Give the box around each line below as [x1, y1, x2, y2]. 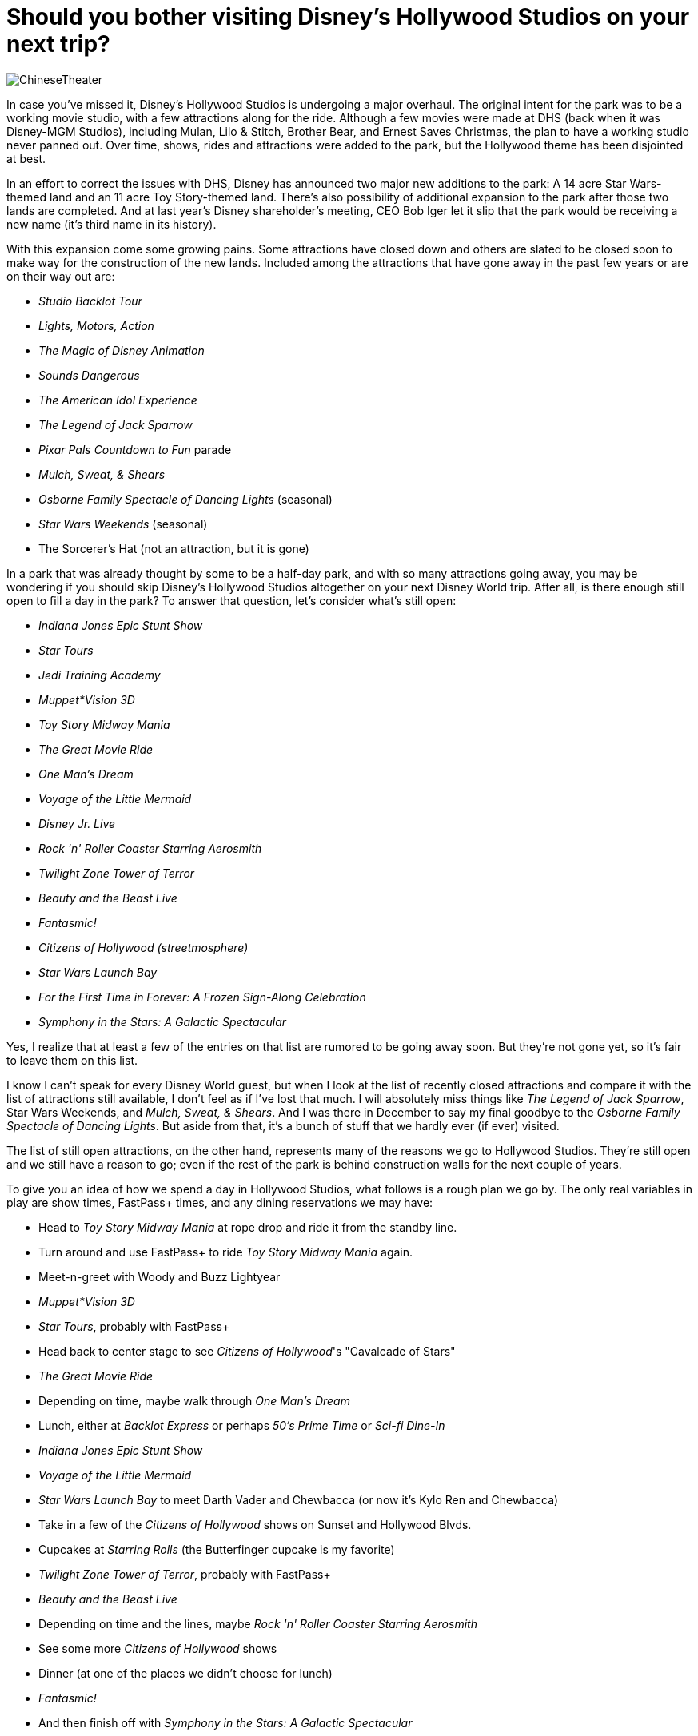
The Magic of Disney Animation [38, 343, 205, 357]
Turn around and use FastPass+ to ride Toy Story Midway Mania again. [38, 1244, 413, 1259]
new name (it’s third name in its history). [6, 217, 217, 231]
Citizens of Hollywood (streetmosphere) [38, 940, 249, 954]
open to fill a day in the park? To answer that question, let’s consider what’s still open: [6, 593, 457, 607]
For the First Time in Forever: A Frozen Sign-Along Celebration [38, 989, 366, 1004]
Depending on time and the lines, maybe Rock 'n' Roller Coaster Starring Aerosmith [38, 1616, 477, 1630]
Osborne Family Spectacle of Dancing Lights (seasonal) [38, 492, 333, 506]
